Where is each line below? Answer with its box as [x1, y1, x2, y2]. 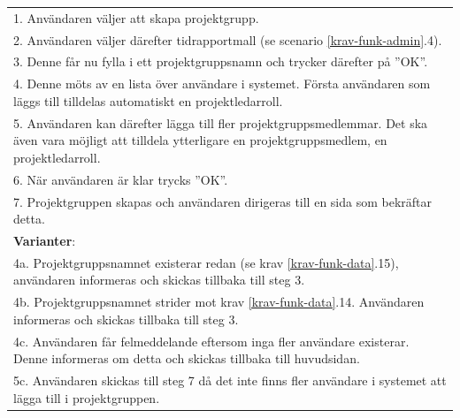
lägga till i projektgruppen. [13, 388, 160, 407]
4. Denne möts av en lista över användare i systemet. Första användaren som [13, 74, 431, 93]
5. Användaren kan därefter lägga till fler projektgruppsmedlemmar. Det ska [13, 113, 428, 132]
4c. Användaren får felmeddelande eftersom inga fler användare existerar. [13, 331, 410, 350]
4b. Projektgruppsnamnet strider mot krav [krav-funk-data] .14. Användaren [13, 293, 425, 311]
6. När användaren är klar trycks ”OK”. [13, 170, 228, 188]
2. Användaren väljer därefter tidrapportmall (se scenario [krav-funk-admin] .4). [13, 30, 442, 49]
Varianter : [13, 232, 76, 250]
